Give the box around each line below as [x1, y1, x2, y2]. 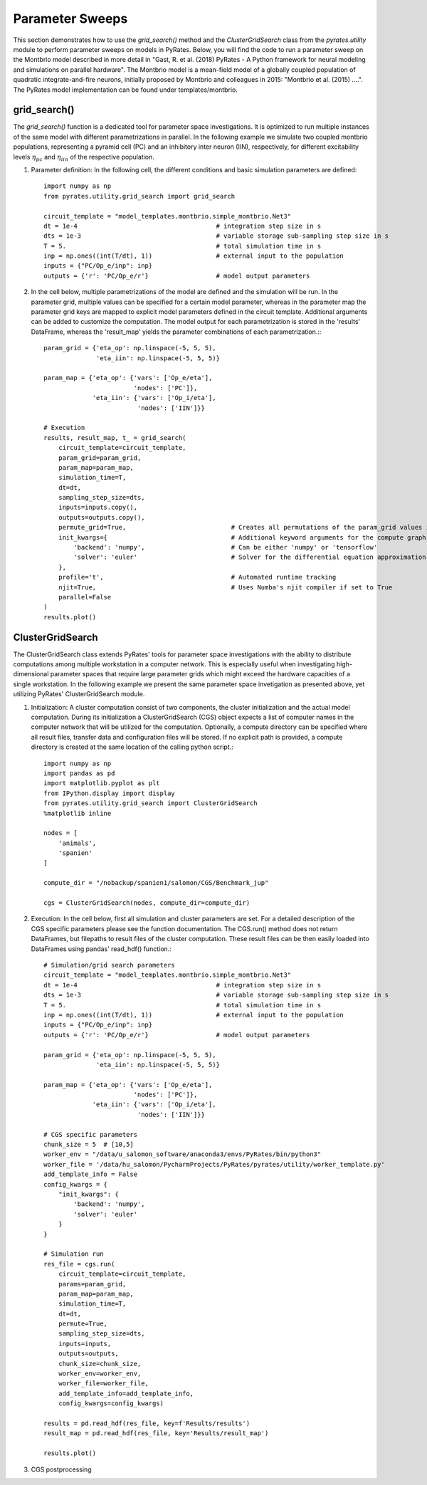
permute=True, [58, 1320, 108, 1328]
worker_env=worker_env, [58, 1370, 142, 1378]
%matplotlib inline [43, 809, 112, 817]
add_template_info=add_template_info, [58, 1389, 194, 1397]
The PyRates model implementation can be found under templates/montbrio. [13, 85, 238, 94]
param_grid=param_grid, [58, 453, 142, 462]
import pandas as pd [43, 769, 115, 777]
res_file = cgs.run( [43, 1260, 115, 1268]
